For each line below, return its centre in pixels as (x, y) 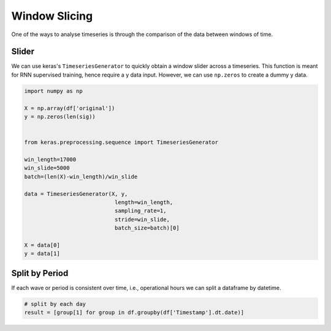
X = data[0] (42, 245)
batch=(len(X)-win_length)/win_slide (81, 177)
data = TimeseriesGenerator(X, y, (76, 194)
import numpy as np (53, 91)
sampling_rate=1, (140, 211)
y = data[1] (42, 254)
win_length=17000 (50, 159)
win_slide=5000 (47, 168)
